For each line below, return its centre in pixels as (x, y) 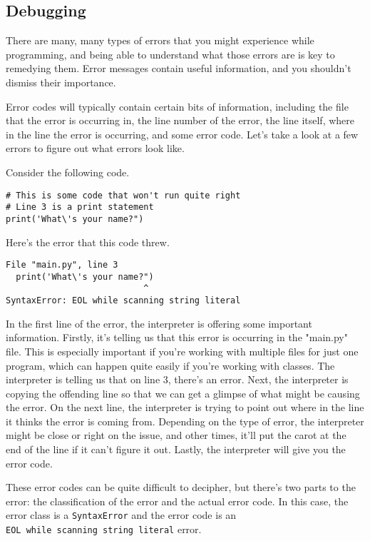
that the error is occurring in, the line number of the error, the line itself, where (180, 120)
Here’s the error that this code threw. (88, 242)
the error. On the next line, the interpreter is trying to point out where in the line (185, 407)
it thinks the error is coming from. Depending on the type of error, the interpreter (185, 421)
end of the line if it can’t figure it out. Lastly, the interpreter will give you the (176, 449)
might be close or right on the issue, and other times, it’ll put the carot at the (176, 435)
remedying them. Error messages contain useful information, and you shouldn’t (179, 68)
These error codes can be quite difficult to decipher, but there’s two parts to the (181, 487)
